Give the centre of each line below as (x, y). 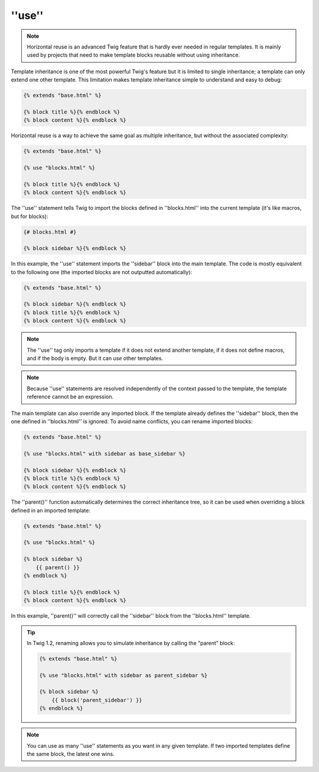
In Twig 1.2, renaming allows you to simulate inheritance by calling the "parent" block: (131, 643)
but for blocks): (30, 216)
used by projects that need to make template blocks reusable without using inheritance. (134, 55)
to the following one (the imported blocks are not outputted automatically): (101, 272)
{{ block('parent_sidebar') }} (97, 700)
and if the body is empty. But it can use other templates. (95, 358)
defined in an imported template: (51, 510)
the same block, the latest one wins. (71, 754)
